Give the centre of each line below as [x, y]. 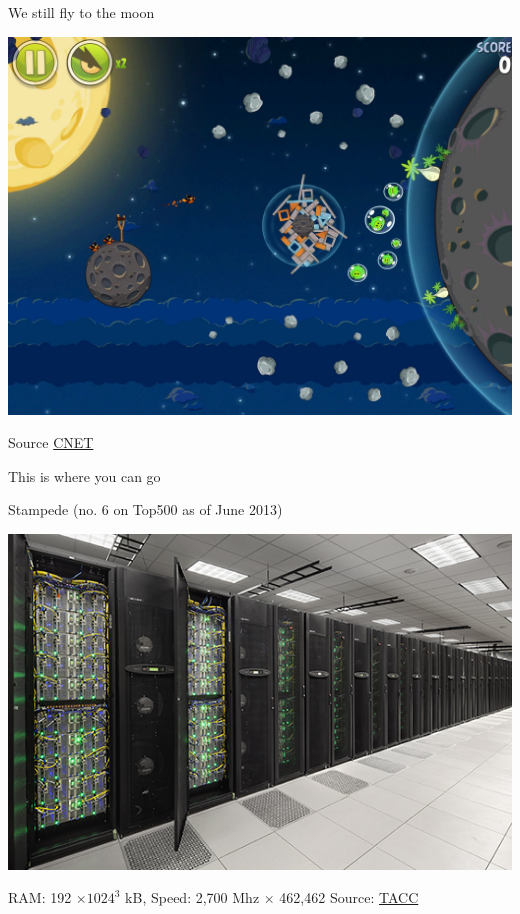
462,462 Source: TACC [349, 897]
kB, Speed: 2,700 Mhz [192, 897]
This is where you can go [84, 475]
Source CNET [51, 442]
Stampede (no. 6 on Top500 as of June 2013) [145, 509]
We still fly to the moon [81, 12]
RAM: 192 [40, 897]
